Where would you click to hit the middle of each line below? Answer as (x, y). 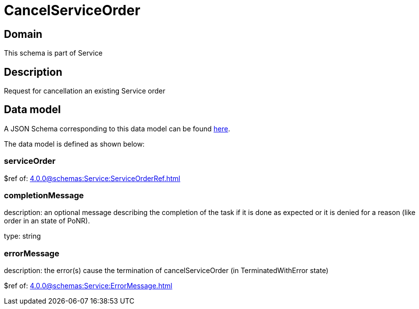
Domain (23, 34)
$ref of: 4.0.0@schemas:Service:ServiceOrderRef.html (92, 178)
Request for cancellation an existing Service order (85, 91)
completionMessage (44, 195)
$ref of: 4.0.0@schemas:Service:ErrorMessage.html (88, 286)
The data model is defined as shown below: (74, 144)
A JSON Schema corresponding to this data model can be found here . (117, 128)
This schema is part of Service (53, 53)
